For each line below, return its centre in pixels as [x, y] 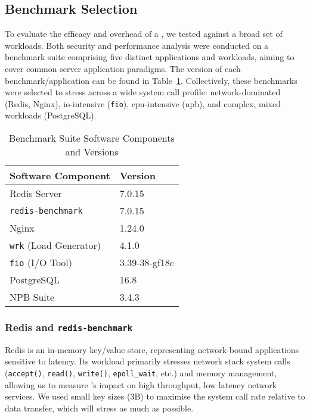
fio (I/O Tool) [41, 263]
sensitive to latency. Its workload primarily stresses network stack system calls [148, 361]
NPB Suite [32, 297]
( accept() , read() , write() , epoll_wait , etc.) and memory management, [141, 372]
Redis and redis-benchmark [69, 327]
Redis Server [36, 194]
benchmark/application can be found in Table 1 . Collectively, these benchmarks [151, 80]
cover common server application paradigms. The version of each [123, 68]
